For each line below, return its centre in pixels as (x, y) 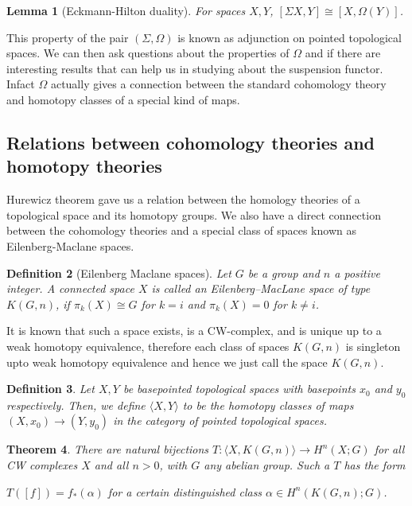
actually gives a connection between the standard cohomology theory (218, 84)
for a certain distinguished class (185, 491)
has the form (375, 465)
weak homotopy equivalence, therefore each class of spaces (148, 346)
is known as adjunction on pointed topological (290, 37)
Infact (21, 84)
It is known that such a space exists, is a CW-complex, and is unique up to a (194, 331)
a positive (357, 272)
